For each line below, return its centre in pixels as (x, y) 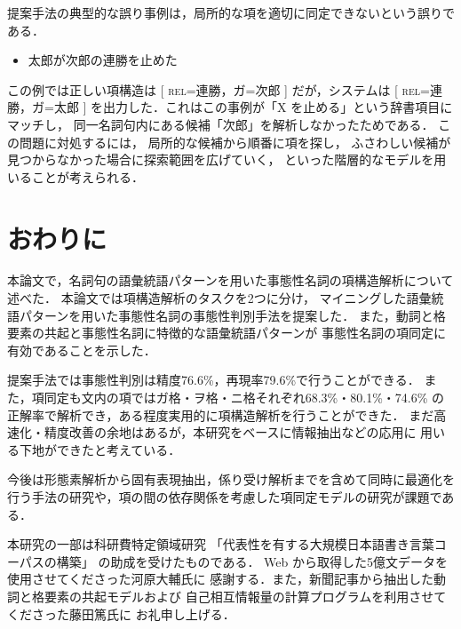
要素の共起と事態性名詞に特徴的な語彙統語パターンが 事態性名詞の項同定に (227, 333)
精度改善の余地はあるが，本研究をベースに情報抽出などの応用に (230, 432)
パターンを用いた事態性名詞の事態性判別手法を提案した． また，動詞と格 (232, 315)
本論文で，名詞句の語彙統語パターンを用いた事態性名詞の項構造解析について (230, 280)
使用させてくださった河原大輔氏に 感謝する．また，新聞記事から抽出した (220, 579)
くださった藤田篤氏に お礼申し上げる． (121, 613)
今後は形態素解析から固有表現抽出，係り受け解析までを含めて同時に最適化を (231, 479)
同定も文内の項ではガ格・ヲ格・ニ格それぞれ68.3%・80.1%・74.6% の (244, 398)
